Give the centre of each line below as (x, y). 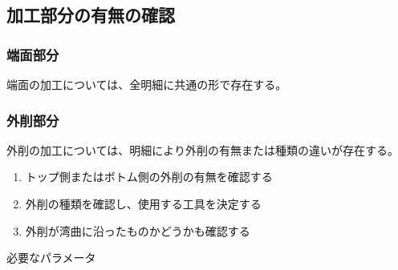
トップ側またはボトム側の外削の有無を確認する (149, 177)
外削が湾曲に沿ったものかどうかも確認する (138, 230)
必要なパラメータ (51, 258)
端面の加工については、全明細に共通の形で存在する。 (147, 84)
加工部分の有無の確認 (91, 15)
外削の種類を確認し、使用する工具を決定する (143, 204)
